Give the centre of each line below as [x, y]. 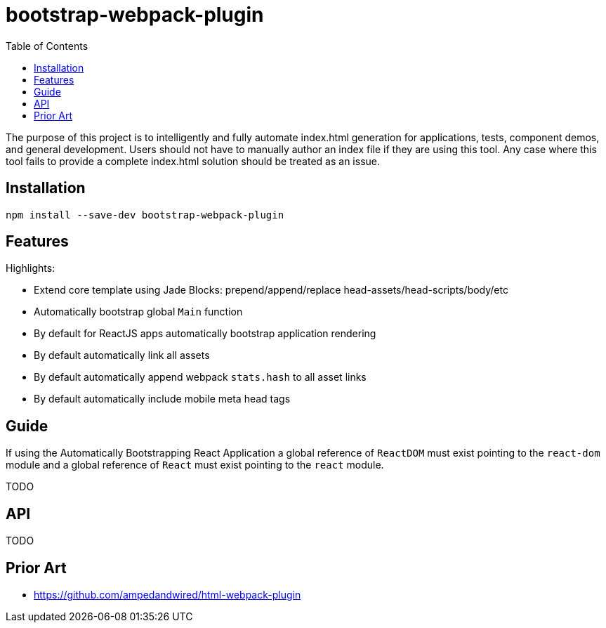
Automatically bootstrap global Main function [138, 312]
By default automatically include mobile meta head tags [162, 399]
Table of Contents [47, 46]
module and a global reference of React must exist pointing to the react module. [195, 465]
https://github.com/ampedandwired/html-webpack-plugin [167, 594]
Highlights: [31, 268]
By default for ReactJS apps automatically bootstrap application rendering [205, 334]
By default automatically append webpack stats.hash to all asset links [200, 377]
